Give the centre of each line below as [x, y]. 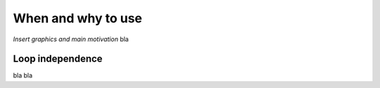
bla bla [23, 75]
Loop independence [58, 59]
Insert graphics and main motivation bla [71, 39]
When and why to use [78, 18]
